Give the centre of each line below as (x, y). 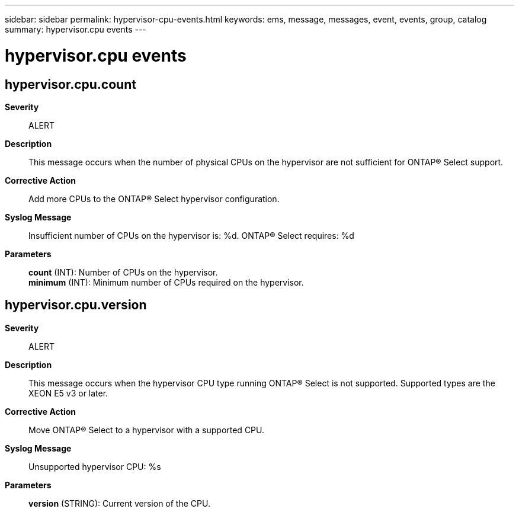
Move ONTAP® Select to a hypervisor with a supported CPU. (147, 430)
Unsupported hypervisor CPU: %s (95, 466)
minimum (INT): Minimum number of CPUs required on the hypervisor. (166, 282)
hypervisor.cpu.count (71, 84)
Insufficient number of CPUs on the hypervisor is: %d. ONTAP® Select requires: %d (191, 235)
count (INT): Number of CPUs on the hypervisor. (123, 272)
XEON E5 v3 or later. (68, 393)
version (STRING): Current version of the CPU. (119, 503)
